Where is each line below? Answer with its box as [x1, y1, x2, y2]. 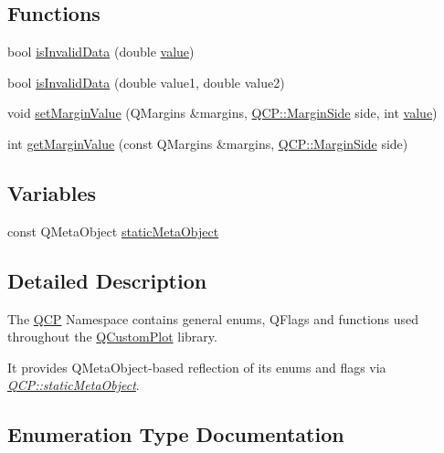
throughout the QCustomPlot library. [7, 327, 217, 346]
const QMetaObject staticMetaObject [7, 221, 219, 240]
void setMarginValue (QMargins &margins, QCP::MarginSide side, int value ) [7, 103, 438, 122]
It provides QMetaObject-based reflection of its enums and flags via [7, 357, 386, 376]
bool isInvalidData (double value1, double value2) [7, 72, 285, 91]
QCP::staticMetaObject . [7, 375, 140, 395]
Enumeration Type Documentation [7, 420, 344, 448]
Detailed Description [7, 266, 207, 294]
